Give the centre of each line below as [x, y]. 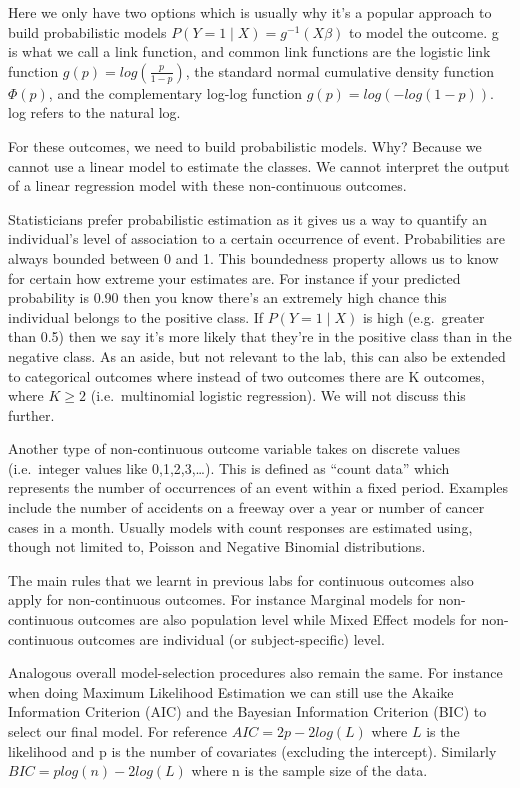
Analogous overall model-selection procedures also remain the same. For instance [255, 672]
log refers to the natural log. [94, 112]
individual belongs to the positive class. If [136, 316]
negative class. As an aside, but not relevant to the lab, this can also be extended [257, 355]
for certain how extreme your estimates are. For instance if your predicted [234, 277]
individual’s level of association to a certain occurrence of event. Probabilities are [256, 238]
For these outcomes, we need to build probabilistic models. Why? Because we [245, 145]
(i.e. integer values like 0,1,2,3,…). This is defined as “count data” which [229, 467]
